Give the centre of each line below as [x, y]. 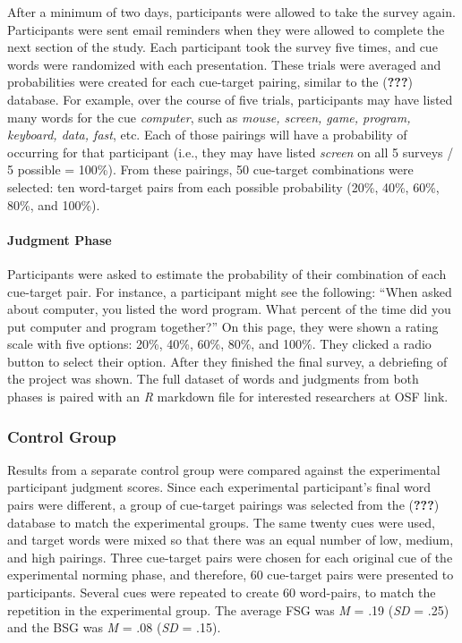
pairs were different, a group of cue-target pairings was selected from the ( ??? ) [223, 505]
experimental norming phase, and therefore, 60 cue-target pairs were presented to [231, 575]
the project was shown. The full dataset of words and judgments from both [213, 379]
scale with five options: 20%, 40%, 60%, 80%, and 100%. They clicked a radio [219, 344]
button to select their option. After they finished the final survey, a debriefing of [227, 361]
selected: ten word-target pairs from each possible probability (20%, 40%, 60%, [223, 186]
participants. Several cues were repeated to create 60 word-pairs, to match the [222, 592]
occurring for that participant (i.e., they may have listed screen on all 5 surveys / [231, 152]
